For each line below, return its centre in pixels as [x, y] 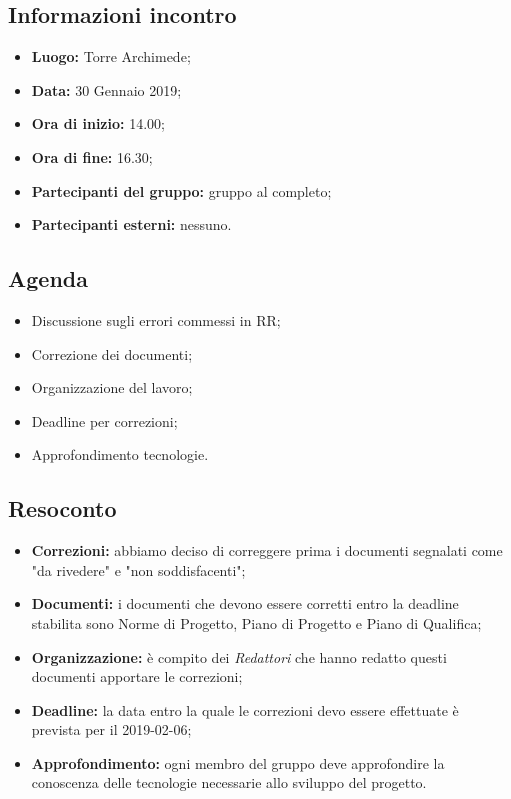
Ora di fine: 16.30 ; [92, 156]
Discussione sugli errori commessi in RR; [156, 319]
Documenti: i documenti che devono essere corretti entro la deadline [245, 603]
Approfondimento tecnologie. [120, 454]
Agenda [48, 278]
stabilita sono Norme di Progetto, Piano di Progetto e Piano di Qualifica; [256, 622]
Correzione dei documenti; [112, 353]
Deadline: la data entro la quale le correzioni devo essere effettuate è [245, 709]
